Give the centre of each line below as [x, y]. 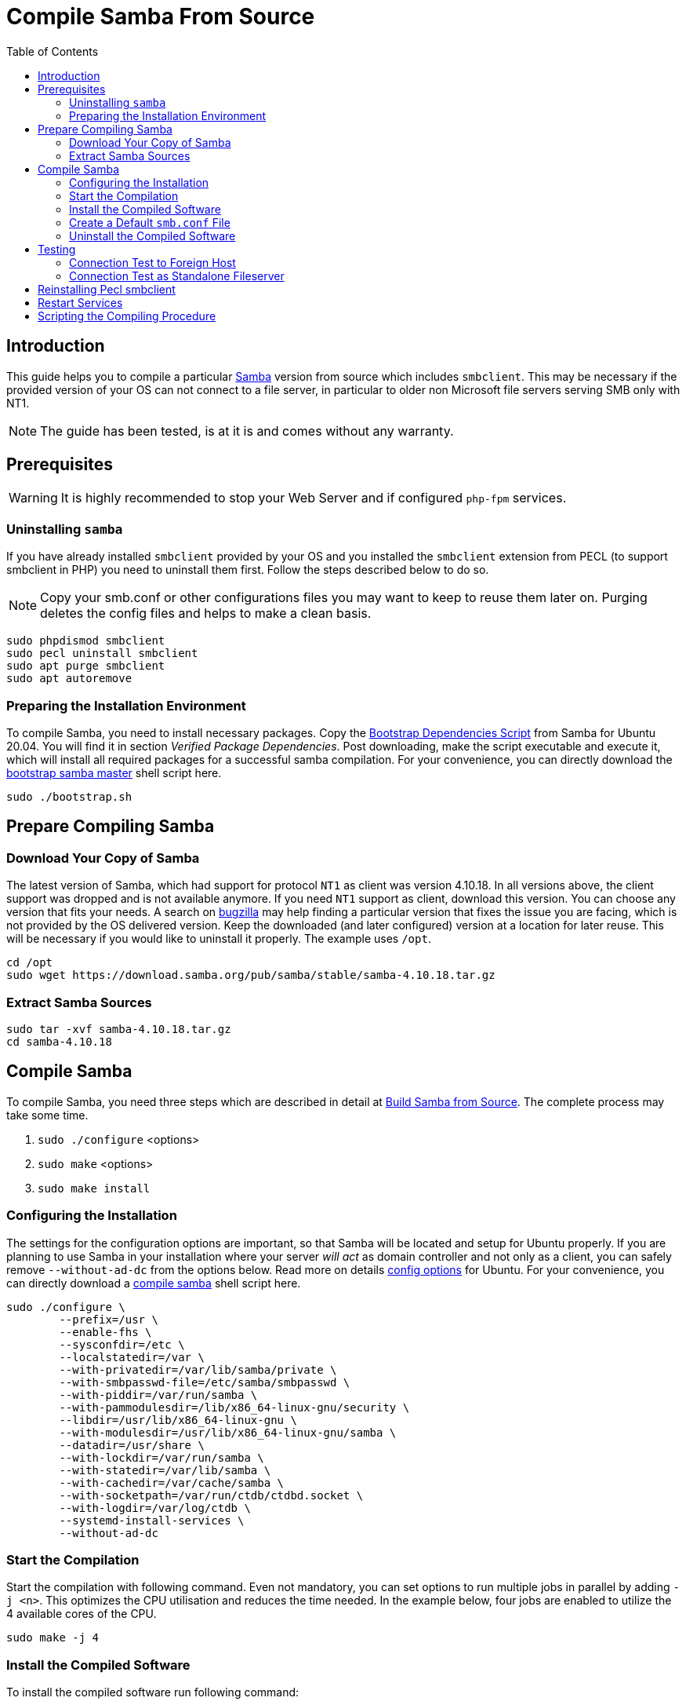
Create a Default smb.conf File [150, 222]
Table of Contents [53, 51]
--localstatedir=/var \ [132, 1357]
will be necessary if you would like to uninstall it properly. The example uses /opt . [219, 939]
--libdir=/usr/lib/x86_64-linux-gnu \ [178, 1420]
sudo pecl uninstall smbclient [102, 654]
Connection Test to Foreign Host [152, 262]
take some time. [47, 1115]
